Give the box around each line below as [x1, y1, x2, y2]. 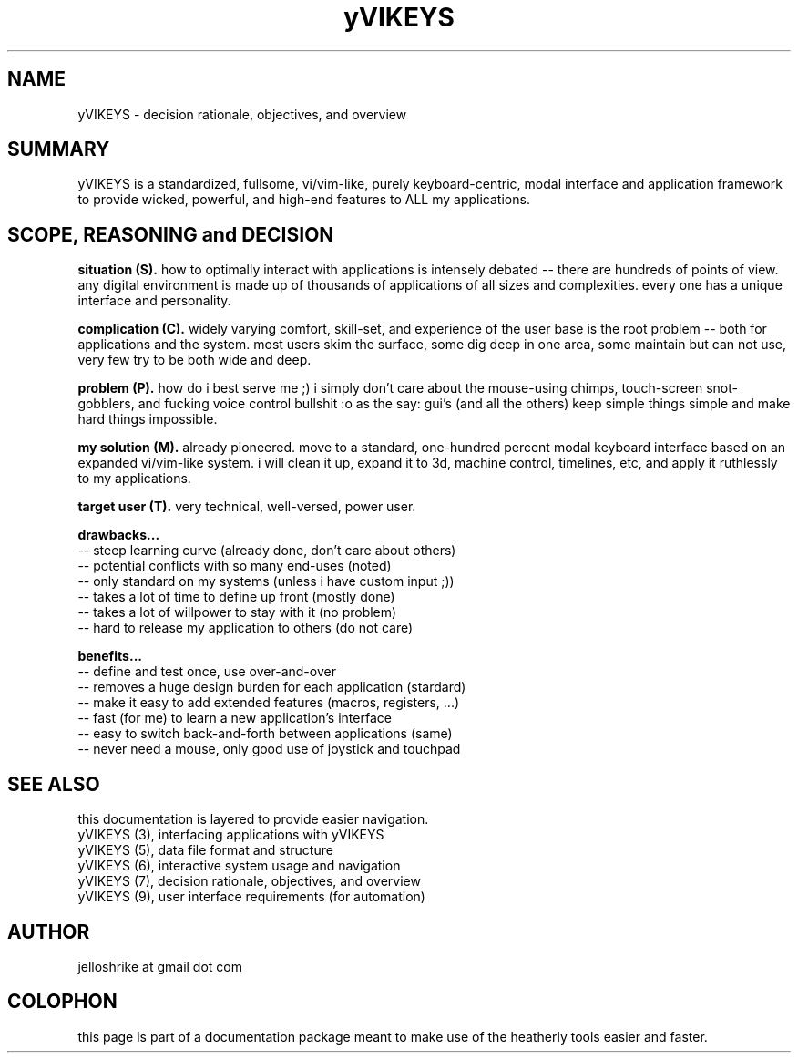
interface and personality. [77, 293, 231, 309]
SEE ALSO [7, 772, 100, 796]
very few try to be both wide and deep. [77, 352, 312, 368]
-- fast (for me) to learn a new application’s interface [77, 710, 392, 726]
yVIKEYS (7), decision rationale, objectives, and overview [77, 873, 421, 890]
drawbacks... [77, 527, 160, 543]
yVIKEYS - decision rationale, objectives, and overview [77, 106, 407, 122]
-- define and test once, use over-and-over [77, 664, 336, 680]
